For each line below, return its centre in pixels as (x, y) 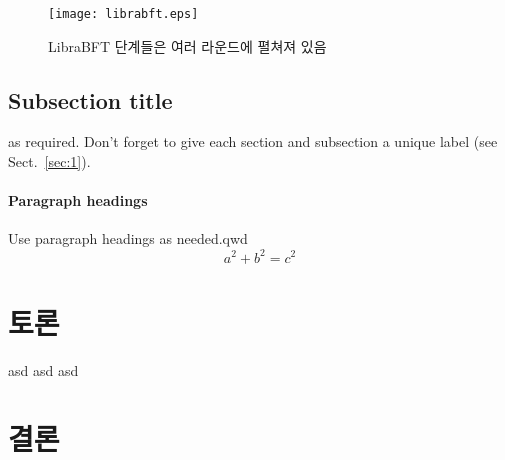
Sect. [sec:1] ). (49, 161)
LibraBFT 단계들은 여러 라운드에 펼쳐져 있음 (187, 45)
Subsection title (90, 99)
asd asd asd (43, 369)
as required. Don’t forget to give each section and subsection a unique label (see (253, 141)
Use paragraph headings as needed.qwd (128, 238)
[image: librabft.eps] (123, 14)
